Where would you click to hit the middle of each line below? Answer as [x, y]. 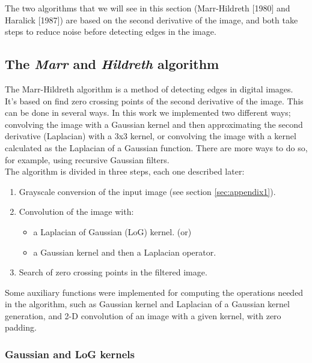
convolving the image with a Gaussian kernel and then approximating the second [154, 124]
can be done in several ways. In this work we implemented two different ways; [148, 112]
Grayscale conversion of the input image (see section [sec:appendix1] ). [147, 191]
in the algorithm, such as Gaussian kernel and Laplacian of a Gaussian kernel [147, 304]
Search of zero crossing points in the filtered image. [113, 272]
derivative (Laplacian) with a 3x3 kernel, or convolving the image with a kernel [151, 136]
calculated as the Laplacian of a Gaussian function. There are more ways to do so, [156, 147]
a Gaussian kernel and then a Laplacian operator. [125, 252]
